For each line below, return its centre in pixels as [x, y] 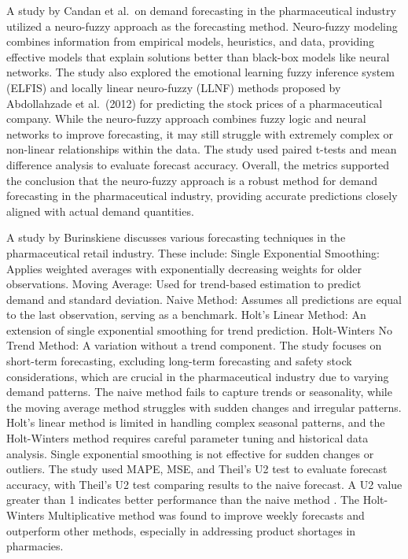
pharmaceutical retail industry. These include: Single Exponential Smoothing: [193, 252]
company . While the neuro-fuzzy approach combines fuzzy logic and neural [186, 118]
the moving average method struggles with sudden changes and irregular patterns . [204, 407]
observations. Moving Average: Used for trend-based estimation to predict [184, 284]
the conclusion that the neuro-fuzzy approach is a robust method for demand [192, 180]
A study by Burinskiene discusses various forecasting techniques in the [176, 237]
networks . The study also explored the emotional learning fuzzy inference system [201, 72]
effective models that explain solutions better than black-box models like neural [198, 56]
